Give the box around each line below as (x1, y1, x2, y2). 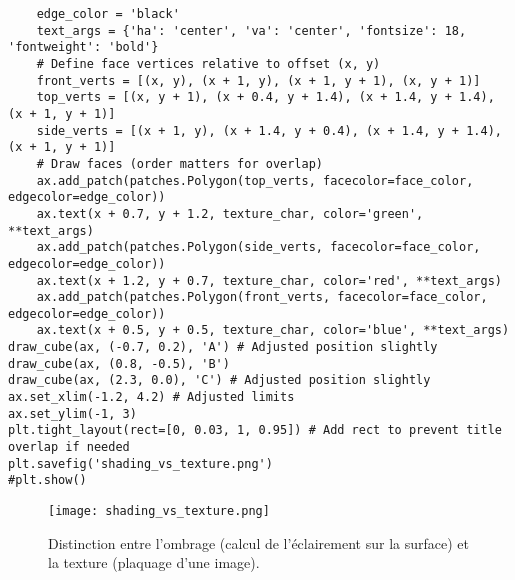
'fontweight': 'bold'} (8, 40, 159, 55)
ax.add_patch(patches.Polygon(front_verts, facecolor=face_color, (36, 290, 488, 305)
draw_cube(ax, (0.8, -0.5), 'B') (8, 356, 230, 371)
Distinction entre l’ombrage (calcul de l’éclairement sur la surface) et (48, 532, 469, 553)
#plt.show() (8, 473, 87, 488)
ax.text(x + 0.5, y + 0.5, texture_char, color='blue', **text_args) (36, 323, 510, 338)
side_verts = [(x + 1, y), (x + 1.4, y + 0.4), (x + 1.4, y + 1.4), (36, 123, 502, 138)
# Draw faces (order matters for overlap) (36, 156, 323, 171)
